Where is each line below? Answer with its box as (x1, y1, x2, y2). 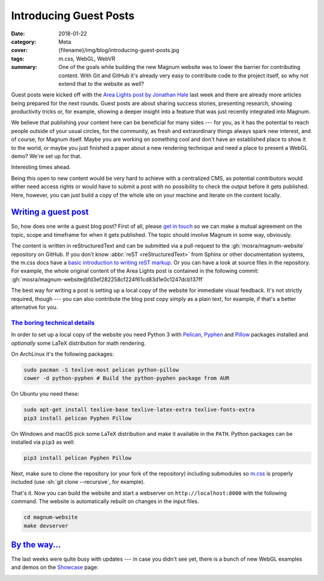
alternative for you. (11, 303, 58, 311)
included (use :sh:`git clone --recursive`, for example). (11, 478, 145, 486)
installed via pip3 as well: (11, 438, 75, 446)
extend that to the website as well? (58, 80, 144, 87)
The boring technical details (11, 318, 95, 327)
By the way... (11, 540, 61, 550)
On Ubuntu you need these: (11, 390, 80, 398)
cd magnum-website (23, 514, 78, 521)
